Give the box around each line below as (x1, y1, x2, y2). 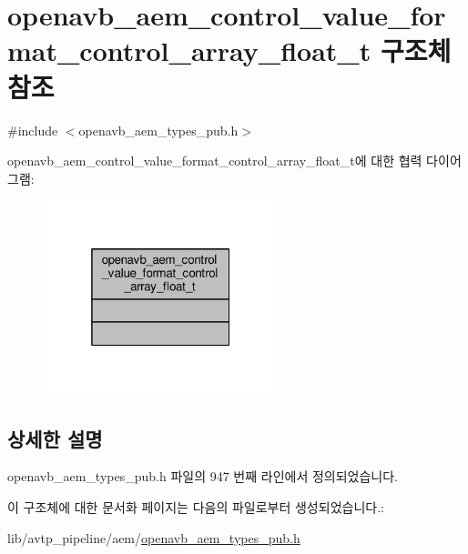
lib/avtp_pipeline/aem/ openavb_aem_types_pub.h (7, 528, 300, 547)
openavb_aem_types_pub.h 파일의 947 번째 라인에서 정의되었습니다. (7, 467, 399, 486)
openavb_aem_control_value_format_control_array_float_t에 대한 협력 (7, 151, 422, 170)
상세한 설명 (7, 424, 103, 452)
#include (7, 120, 58, 139)
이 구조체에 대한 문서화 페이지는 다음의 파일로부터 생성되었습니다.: (7, 497, 384, 516)
